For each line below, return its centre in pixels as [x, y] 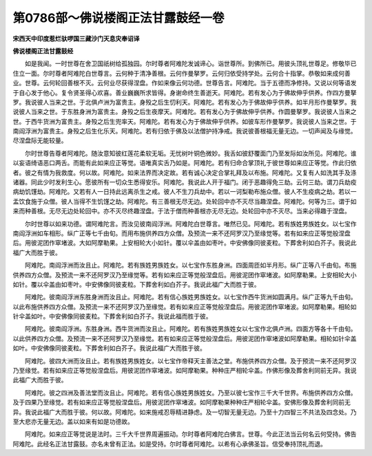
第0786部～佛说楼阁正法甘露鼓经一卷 [118, 18]
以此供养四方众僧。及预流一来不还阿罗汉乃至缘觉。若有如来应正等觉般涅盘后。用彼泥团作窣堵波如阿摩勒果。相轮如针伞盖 [185, 338]
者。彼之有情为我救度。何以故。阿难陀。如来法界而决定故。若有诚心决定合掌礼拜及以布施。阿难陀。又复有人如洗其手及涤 [185, 173]
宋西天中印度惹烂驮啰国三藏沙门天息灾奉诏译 [76, 39]
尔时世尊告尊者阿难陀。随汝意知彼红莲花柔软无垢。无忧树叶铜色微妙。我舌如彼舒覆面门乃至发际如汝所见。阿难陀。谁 [190, 153]
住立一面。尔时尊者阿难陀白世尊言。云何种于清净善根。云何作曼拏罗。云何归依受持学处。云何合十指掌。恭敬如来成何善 [182, 73]
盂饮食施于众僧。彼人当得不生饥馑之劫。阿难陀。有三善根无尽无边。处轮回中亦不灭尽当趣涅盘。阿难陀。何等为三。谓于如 [185, 201]
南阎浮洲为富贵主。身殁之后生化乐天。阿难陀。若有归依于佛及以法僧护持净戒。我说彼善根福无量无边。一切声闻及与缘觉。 [185, 131]
